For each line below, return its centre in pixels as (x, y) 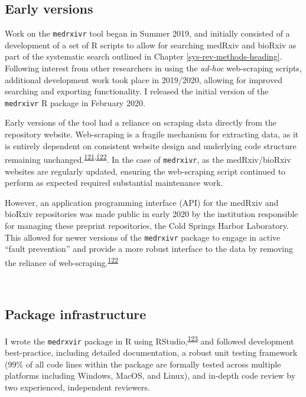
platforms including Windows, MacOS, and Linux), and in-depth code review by (150, 375)
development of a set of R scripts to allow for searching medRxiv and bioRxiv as (151, 45)
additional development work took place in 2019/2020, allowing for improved (144, 79)
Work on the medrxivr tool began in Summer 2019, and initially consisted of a (147, 33)
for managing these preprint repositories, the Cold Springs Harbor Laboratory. (147, 225)
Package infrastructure (76, 314)
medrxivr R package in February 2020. (75, 102)
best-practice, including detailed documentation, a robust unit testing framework (151, 352)
